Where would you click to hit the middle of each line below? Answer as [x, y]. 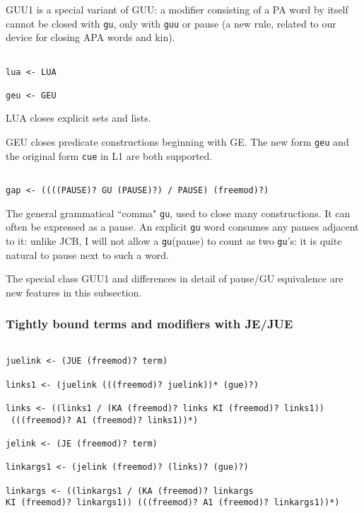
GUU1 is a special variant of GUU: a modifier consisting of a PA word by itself [177, 9]
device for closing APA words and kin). [90, 37]
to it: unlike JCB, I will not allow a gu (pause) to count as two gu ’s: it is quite [174, 241]
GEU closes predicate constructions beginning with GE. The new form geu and [177, 142]
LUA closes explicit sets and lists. [78, 118]
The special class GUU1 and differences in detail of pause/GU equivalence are [175, 278]
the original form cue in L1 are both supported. [109, 155]
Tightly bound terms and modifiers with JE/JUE [149, 324]
